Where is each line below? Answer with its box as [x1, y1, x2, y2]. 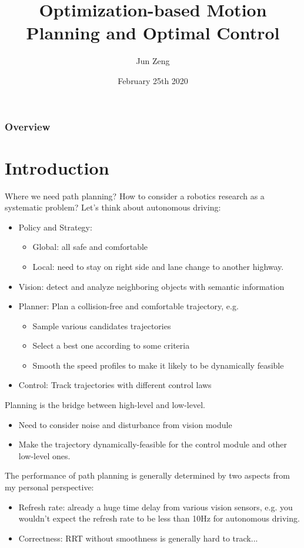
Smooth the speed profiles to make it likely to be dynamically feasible [32, 359, 284, 371]
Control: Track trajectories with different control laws [18, 379, 212, 391]
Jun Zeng [136, 55, 170, 67]
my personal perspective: [5, 481, 94, 493]
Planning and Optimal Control [26, 21, 280, 45]
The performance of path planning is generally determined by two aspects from [5, 469, 290, 482]
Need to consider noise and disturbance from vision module [18, 418, 232, 430]
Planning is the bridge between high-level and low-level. [5, 399, 205, 411]
